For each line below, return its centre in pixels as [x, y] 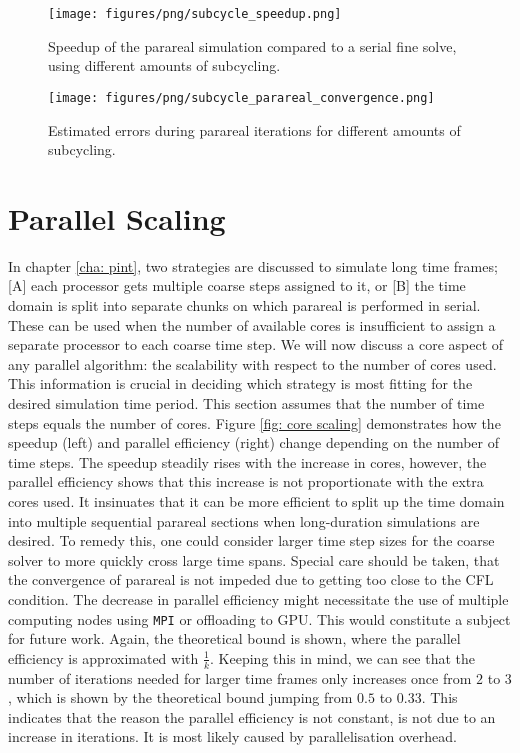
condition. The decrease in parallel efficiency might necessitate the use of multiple [258, 598]
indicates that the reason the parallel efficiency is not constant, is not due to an [252, 716]
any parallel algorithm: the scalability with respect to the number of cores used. [252, 363]
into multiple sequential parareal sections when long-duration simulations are [244, 520]
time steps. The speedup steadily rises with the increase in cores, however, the [247, 461]
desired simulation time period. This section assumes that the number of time [246, 402]
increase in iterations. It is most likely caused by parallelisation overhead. [232, 736]
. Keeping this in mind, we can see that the [343, 657]
